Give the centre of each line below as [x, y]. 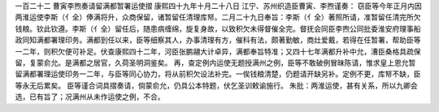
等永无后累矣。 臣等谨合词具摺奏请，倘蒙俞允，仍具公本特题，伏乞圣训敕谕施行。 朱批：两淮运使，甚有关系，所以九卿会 [216, 85]
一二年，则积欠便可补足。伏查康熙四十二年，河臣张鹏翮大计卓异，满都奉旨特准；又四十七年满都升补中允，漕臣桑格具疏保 [218, 51]
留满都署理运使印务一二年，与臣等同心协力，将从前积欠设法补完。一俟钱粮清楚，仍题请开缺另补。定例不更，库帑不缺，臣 [218, 74]
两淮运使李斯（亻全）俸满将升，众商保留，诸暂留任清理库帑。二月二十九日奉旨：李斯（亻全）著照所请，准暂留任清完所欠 [218, 17]
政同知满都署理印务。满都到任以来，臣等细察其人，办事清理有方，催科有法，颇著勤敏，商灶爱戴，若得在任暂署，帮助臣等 [218, 40]
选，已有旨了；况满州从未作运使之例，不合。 [90, 97]
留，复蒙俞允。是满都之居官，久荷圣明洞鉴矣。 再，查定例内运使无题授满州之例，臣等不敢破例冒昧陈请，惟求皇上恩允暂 [215, 62]
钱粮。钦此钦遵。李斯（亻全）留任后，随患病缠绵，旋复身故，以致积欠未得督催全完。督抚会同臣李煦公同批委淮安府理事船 [218, 28]
